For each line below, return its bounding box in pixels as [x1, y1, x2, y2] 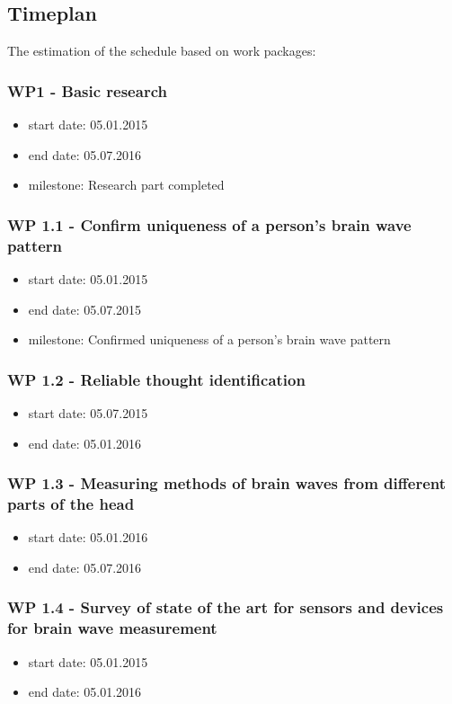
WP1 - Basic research [7, 79, 167, 102]
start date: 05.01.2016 [28, 528, 148, 547]
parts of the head [7, 492, 135, 514]
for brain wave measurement [7, 617, 217, 639]
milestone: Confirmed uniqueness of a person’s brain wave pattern [28, 330, 391, 349]
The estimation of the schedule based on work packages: [7, 41, 316, 60]
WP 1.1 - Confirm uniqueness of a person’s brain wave [7, 213, 412, 236]
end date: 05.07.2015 [28, 299, 142, 318]
